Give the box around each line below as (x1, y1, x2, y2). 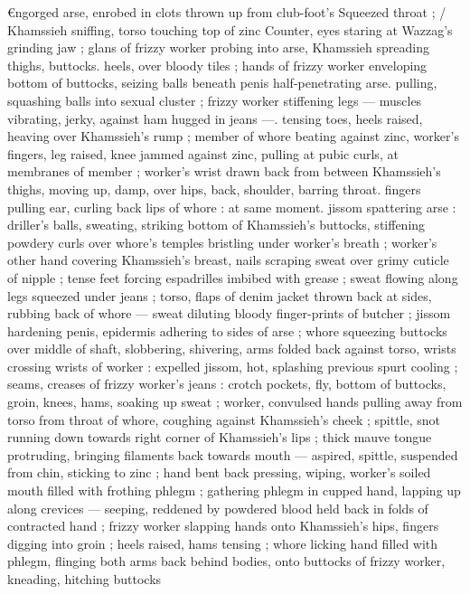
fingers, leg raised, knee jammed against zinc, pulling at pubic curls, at (7, 144, 399, 163)
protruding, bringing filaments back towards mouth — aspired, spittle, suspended (7, 445, 458, 464)
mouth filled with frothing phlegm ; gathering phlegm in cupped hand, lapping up (7, 481, 461, 500)
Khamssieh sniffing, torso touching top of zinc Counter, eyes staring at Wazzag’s (7, 20, 453, 39)
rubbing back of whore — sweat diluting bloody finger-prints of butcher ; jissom (7, 304, 451, 323)
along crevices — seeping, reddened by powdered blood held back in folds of (7, 498, 428, 517)
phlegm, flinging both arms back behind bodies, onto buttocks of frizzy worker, (7, 552, 446, 570)
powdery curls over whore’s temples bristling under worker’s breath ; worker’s (7, 232, 437, 251)
